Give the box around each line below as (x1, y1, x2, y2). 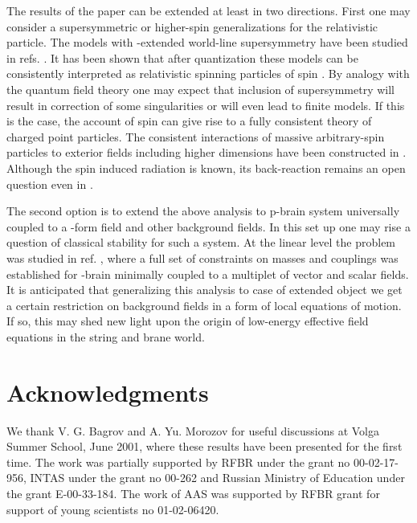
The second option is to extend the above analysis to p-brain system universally (6, 202, 400, 219)
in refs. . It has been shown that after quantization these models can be (6, 49, 358, 66)
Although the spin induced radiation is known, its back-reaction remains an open (6, 159, 406, 176)
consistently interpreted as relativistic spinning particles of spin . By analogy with (6, 65, 410, 82)
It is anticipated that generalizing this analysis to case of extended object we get (6, 281, 403, 298)
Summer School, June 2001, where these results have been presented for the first (6, 438, 403, 455)
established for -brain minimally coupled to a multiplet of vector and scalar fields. (6, 265, 409, 282)
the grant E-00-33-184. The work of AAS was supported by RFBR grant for (6, 484, 380, 501)
